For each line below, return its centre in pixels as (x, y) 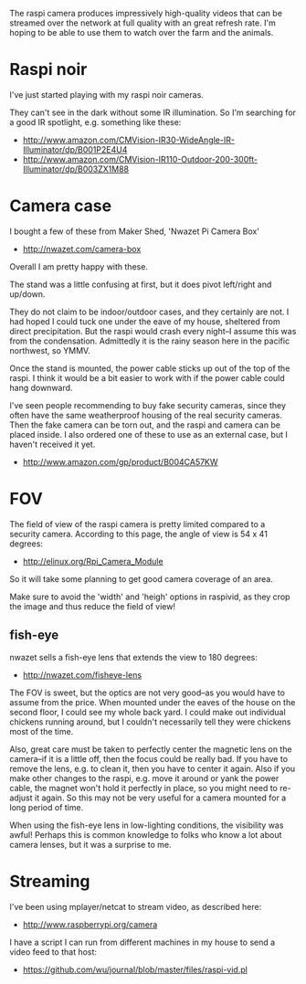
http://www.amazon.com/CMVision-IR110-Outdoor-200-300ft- (140, 159)
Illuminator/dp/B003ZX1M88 (76, 169)
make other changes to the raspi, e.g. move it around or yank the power (144, 778)
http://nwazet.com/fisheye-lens (82, 674)
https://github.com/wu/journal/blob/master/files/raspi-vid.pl (135, 969)
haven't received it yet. (53, 444)
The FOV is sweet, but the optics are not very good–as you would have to (148, 693)
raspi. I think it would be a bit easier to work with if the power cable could (147, 377)
